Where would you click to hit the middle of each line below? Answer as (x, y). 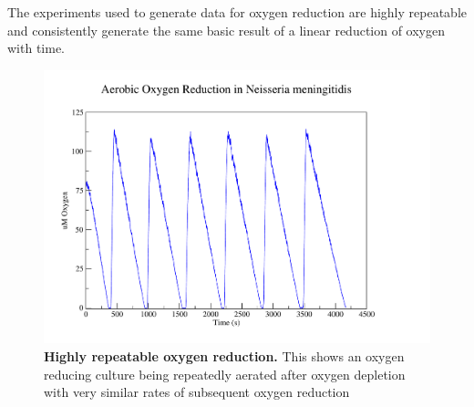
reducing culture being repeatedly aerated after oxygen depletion (225, 374)
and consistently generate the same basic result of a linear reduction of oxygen (227, 30)
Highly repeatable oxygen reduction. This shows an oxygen (224, 356)
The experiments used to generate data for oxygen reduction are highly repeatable (237, 12)
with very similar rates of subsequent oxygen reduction (197, 392)
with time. (36, 48)
